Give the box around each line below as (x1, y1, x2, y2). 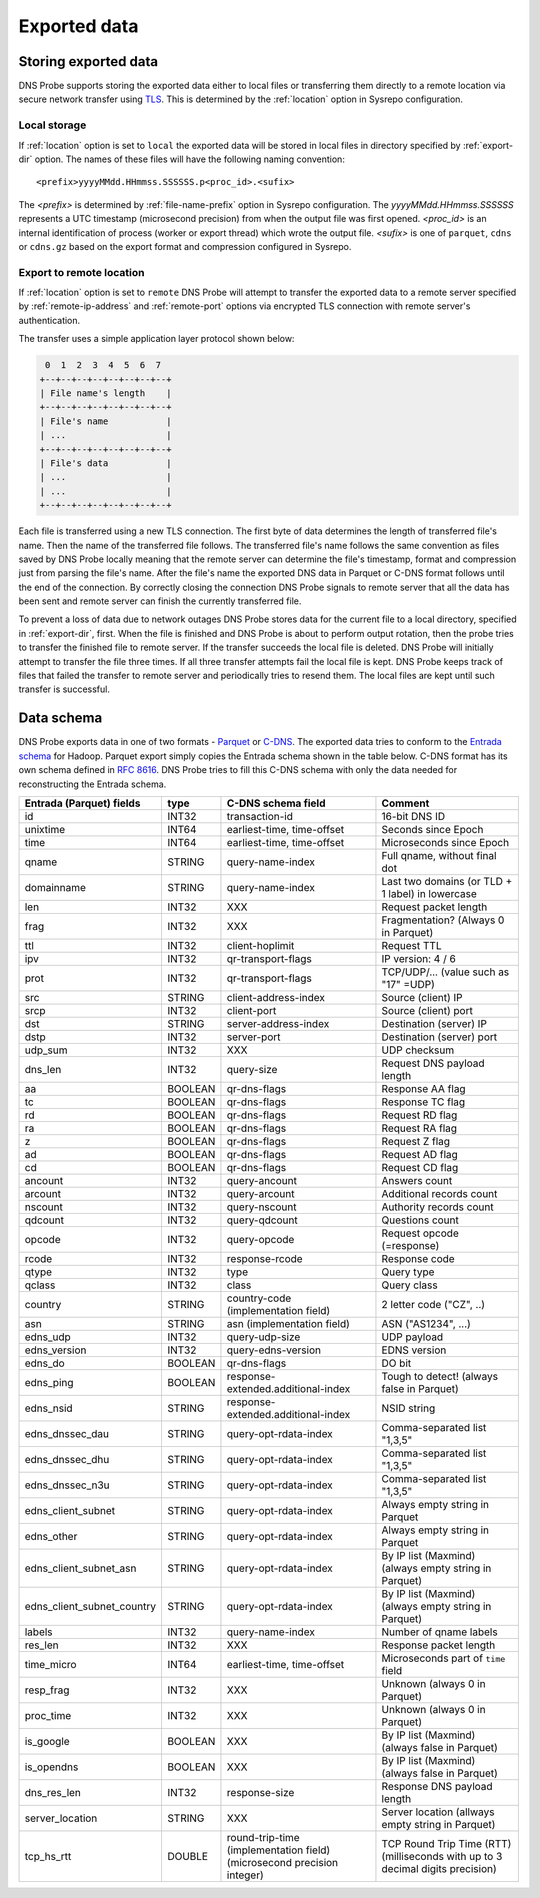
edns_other (24, 1529, 78, 1543)
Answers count (381, 1173, 453, 1187)
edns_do (24, 1356, 65, 1370)
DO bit (381, 1356, 412, 1370)
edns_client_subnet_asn (24, 1561, 137, 1575)
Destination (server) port (381, 1030, 498, 1044)
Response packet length (381, 1638, 496, 1652)
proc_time (24, 1708, 72, 1722)
